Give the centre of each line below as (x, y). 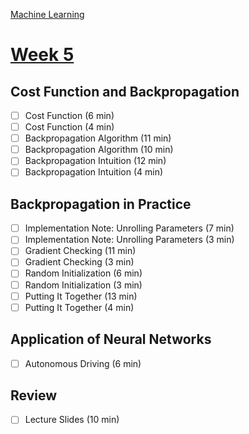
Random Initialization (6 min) (83, 273)
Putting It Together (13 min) (81, 296)
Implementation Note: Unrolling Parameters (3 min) (129, 240)
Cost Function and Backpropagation (125, 91)
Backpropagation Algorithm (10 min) (99, 150)
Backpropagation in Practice (101, 204)
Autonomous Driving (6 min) (83, 363)
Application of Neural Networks (111, 339)
